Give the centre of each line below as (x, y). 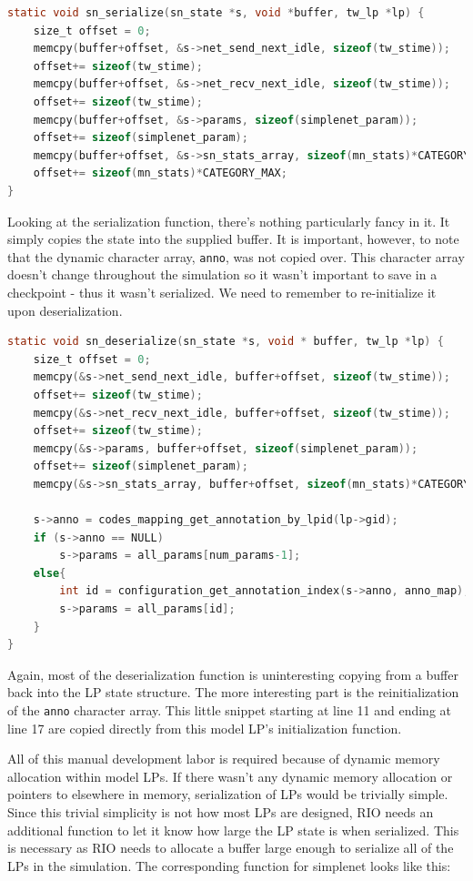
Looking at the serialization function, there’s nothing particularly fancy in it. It (229, 221)
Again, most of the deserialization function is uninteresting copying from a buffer (233, 674)
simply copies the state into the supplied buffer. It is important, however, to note (233, 239)
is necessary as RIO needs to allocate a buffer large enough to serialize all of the (231, 848)
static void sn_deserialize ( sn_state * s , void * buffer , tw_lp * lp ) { (226, 342)
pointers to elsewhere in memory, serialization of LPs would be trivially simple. (228, 794)
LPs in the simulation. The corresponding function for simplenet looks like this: (229, 865)
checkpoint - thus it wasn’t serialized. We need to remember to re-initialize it (222, 292)
